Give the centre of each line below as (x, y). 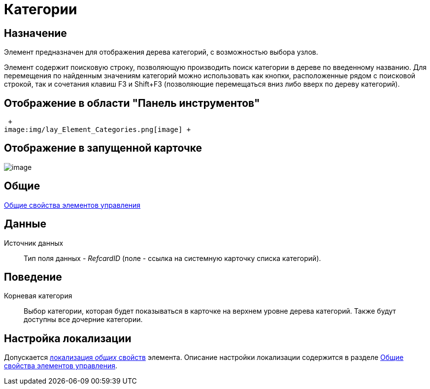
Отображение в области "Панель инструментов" (132, 103)
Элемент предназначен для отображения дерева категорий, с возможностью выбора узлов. (161, 52)
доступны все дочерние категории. (83, 320)
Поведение (33, 277)
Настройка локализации (68, 338)
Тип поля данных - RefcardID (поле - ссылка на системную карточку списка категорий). (172, 258)
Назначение (35, 33)
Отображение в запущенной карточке (103, 148)
